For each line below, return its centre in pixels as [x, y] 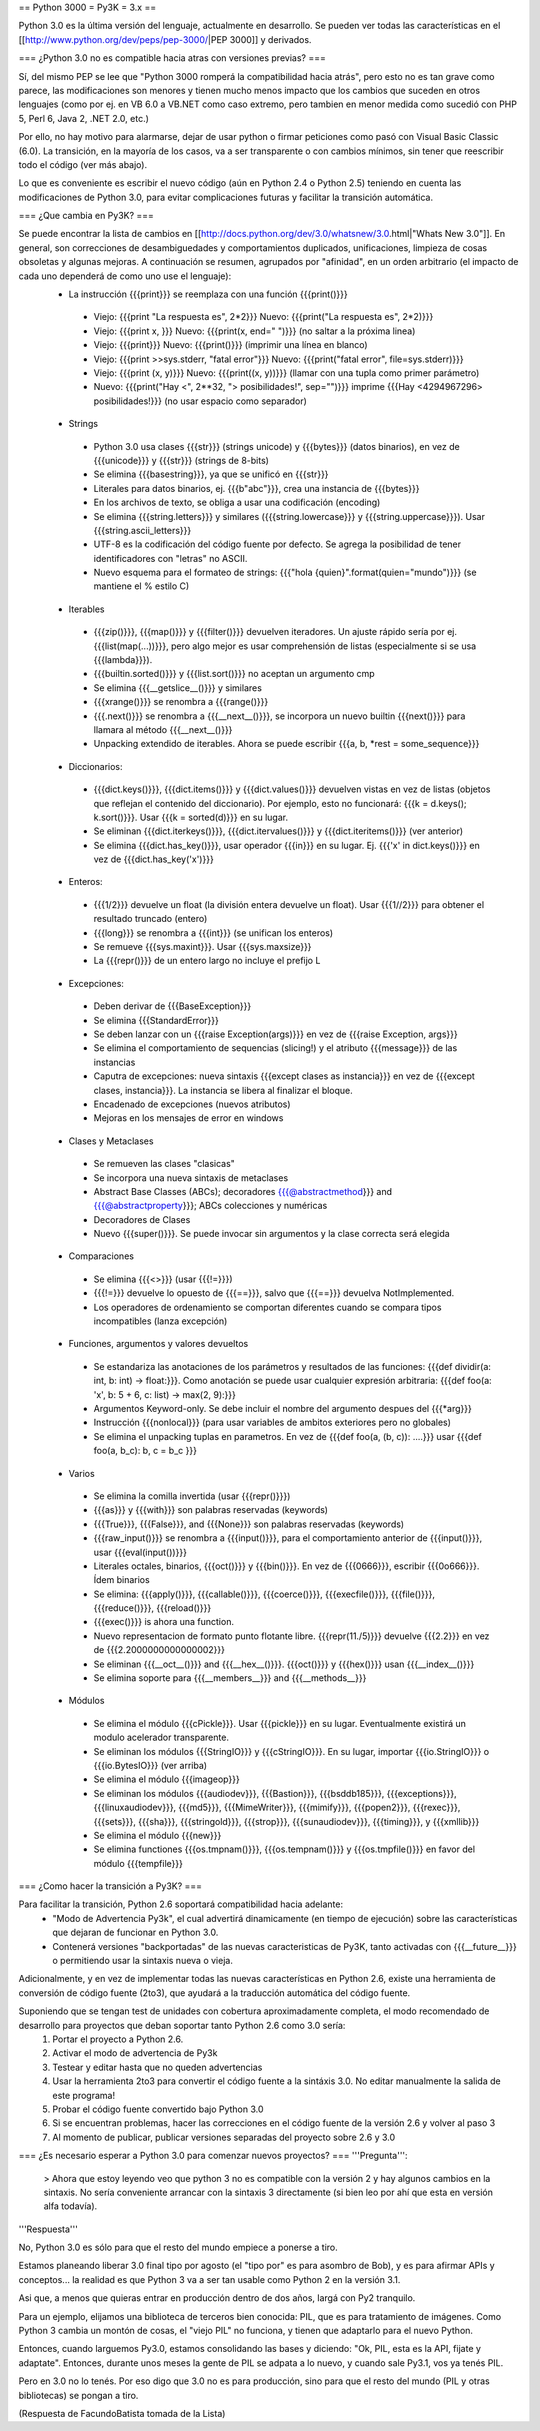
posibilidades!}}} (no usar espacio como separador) [200, 401]
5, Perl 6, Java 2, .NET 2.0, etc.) [84, 118]
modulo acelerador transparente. [161, 1737]
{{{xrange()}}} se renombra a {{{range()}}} [181, 702]
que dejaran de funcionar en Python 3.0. [135, 1932]
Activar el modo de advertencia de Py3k [135, 2053]
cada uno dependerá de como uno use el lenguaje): [125, 276]
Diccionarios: [96, 766]
